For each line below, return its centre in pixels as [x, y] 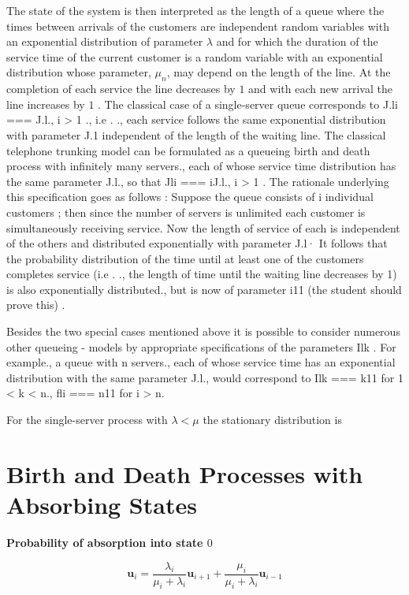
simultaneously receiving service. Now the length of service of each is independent [203, 227]
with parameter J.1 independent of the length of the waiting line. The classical [196, 134]
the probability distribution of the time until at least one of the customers [185, 258]
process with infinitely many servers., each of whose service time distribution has [201, 166]
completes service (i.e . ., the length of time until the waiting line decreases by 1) [202, 274]
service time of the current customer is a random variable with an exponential [195, 56]
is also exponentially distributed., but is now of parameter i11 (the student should [204, 289]
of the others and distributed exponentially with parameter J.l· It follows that [197, 243]
